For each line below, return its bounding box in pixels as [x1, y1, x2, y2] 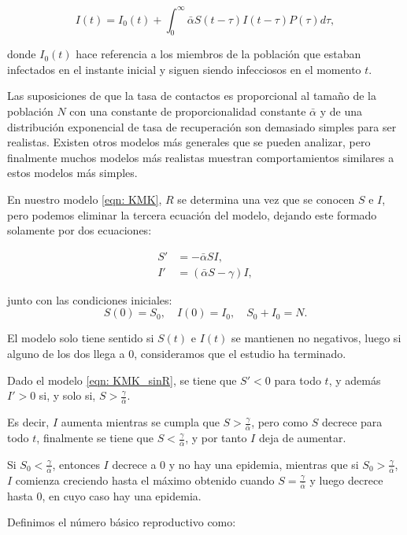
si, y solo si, [39, 387, 96, 404]
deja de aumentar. [258, 430, 346, 446]
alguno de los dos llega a [7, 345, 125, 362]
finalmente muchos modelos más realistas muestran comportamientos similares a [7, 149, 394, 165]
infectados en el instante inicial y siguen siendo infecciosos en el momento [7, 61, 361, 77]
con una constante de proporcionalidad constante [69, 103, 306, 120]
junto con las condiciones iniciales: [7, 291, 172, 308]
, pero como [251, 414, 309, 430]
